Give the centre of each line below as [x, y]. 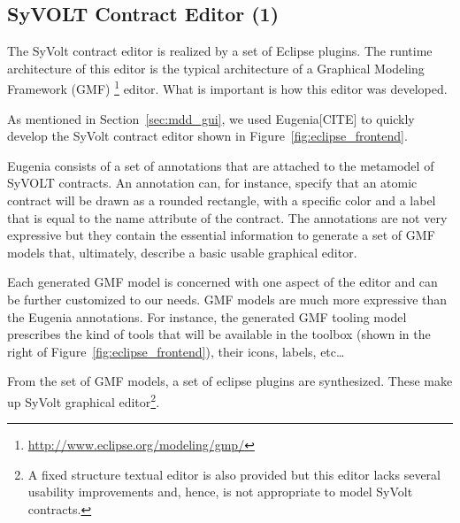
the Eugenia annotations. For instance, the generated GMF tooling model [207, 316]
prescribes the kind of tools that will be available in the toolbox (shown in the [219, 334]
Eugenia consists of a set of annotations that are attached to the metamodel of [221, 165]
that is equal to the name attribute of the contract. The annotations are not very [227, 217]
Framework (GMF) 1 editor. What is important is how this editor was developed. [227, 88]
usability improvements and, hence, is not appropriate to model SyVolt [220, 492]
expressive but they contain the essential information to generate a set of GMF [221, 235]
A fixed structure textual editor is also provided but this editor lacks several [234, 474]
